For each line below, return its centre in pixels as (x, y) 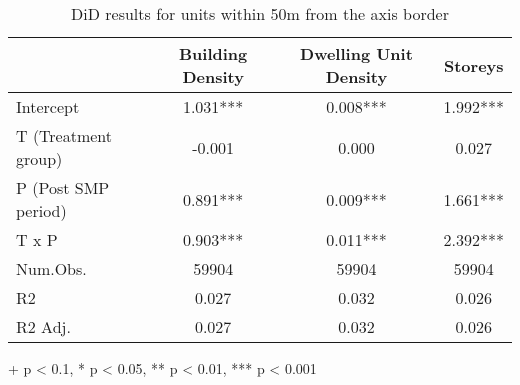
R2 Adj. (43, 326)
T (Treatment (64, 135)
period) (41, 210)
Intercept (48, 106)
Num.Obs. (51, 268)
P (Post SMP (63, 187)
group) (39, 158)
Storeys (473, 65)
